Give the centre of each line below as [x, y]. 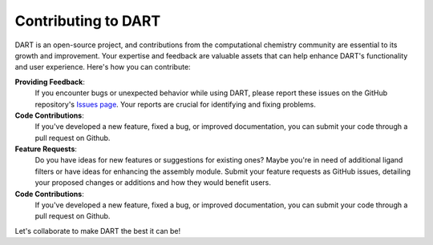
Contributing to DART [88, 21]
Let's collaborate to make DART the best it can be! [97, 231]
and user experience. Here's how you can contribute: [103, 67]
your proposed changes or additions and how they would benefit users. [153, 183]
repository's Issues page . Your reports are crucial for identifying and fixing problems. [175, 104]
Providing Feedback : [50, 82]
